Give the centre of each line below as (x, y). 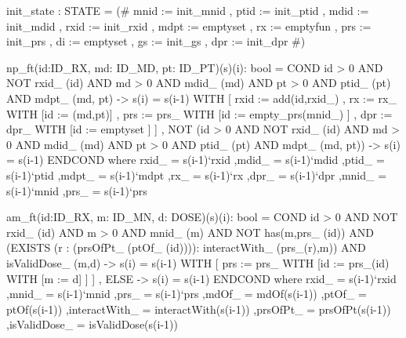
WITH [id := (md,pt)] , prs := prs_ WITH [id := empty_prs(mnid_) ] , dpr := (199, 113)
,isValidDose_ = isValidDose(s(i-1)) (92, 324)
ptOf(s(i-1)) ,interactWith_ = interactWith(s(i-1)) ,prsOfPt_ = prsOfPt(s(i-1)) (199, 309)
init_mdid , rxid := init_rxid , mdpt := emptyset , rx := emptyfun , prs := (189, 25)
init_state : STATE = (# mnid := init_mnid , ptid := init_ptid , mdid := (188, 10)
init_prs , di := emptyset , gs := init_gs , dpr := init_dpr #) (156, 41)
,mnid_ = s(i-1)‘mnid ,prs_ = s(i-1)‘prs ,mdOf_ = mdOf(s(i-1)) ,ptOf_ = (187, 294)
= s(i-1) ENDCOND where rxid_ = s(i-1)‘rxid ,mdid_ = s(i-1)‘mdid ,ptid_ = (196, 160)
